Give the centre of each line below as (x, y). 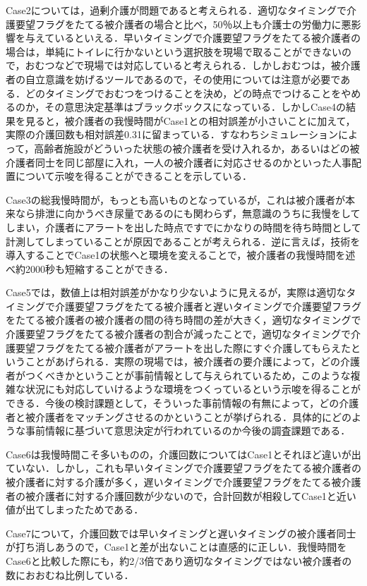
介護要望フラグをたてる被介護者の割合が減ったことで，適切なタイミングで (179, 334)
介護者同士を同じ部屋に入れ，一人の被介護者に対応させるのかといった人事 (179, 162)
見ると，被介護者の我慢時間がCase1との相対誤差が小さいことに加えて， (190, 120)
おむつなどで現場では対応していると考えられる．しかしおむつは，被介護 (193, 65)
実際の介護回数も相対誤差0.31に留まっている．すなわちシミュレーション (172, 134)
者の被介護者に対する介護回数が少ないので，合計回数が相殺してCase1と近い (181, 495)
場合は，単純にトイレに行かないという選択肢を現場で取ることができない (174, 51)
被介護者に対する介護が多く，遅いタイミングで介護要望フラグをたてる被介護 (183, 482)
